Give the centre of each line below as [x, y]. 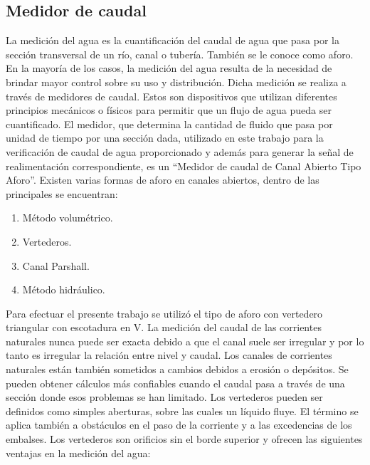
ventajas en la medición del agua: [78, 453]
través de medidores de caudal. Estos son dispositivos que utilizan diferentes [171, 96]
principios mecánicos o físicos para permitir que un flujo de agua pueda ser [169, 110]
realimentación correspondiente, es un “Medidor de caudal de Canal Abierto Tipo [184, 166]
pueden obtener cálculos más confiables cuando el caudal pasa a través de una [175, 383]
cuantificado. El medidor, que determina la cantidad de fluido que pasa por [169, 124]
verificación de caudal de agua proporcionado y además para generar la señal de [180, 151]
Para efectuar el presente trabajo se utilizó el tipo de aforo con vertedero [164, 313]
